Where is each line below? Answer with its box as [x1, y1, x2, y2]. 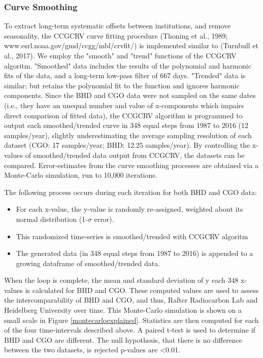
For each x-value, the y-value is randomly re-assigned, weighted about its [16, 204, 243, 214]
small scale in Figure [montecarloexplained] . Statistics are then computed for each [4, 314, 259, 325]
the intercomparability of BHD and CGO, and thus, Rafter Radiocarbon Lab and [4, 295, 258, 305]
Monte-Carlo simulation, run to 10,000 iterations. [4, 170, 157, 180]
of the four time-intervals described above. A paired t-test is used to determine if [4, 324, 255, 335]
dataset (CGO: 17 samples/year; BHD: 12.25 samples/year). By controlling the [4, 140, 250, 150]
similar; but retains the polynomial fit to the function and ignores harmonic [4, 80, 240, 90]
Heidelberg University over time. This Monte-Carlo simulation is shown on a [4, 305, 242, 315]
